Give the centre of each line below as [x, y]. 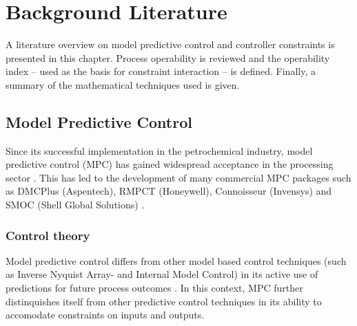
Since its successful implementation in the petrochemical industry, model [159, 150]
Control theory [48, 235]
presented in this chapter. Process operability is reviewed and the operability [168, 57]
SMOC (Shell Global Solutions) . [75, 205]
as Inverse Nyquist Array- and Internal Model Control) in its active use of [162, 274]
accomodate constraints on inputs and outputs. [105, 315]
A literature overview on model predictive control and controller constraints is [170, 44]
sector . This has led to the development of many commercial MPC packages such [178, 177]
